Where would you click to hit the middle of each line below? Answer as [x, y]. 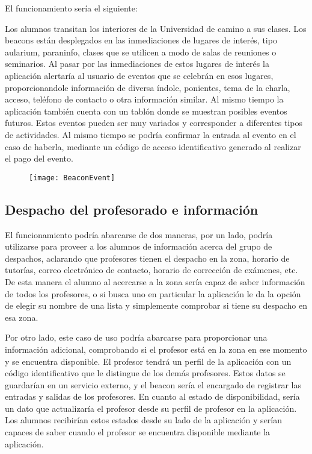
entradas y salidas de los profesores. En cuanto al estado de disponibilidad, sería [152, 396]
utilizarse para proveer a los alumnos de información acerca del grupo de [139, 246]
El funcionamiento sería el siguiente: [71, 8]
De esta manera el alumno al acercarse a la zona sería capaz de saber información [155, 281]
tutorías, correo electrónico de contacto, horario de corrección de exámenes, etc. [151, 270]
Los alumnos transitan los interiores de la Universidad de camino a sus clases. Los [156, 28]
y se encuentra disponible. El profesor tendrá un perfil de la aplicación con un [148, 361]
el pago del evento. [39, 158]
